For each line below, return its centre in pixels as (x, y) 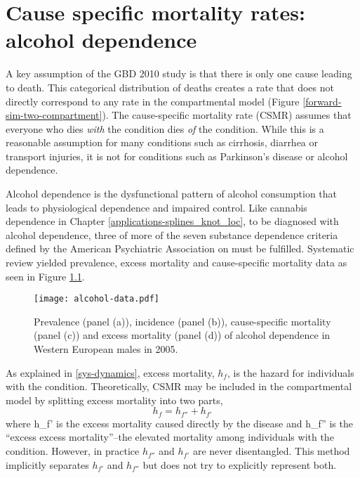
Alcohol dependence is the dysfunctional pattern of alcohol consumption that (172, 194)
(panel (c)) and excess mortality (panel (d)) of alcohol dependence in (182, 335)
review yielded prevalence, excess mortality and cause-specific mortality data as (176, 263)
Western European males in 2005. (106, 349)
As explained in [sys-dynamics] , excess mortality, (110, 372)
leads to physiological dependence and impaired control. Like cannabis (156, 207)
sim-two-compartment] (54, 115)
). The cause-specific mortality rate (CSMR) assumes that (227, 115)
